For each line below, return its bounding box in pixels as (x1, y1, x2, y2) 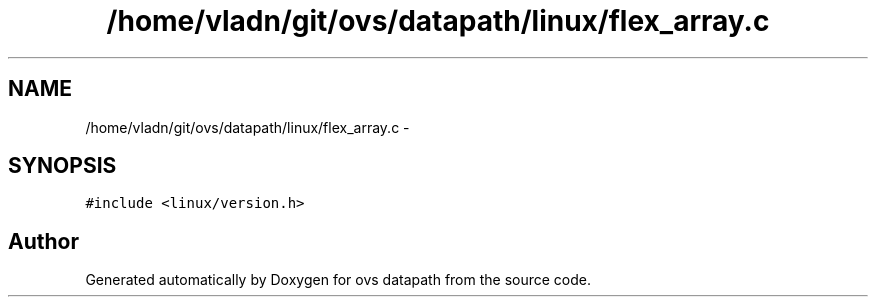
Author (8, 228, 79, 254)
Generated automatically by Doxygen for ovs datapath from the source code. (85, 271, 592, 289)
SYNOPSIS (8, 153, 117, 179)
